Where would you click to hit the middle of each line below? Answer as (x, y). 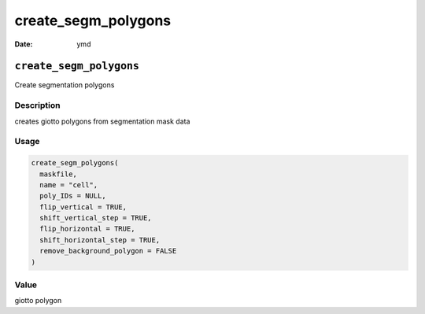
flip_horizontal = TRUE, (87, 229)
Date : (24, 44)
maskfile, (59, 174)
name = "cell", (69, 185)
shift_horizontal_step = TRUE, (100, 240)
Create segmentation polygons (65, 85)
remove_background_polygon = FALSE (108, 251)
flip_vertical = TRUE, (83, 207)
